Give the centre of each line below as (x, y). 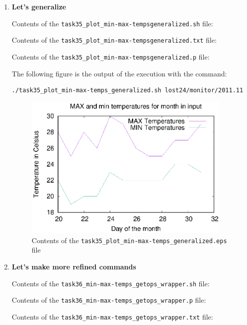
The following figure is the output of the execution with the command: (119, 73)
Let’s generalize (39, 6)
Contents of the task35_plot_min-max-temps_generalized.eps (129, 240)
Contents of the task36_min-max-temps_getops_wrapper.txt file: (112, 316)
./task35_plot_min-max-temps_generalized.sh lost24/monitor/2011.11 (127, 91)
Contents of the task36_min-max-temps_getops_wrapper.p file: (109, 300)
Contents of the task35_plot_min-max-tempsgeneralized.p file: (111, 56)
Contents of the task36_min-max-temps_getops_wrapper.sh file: (111, 283)
